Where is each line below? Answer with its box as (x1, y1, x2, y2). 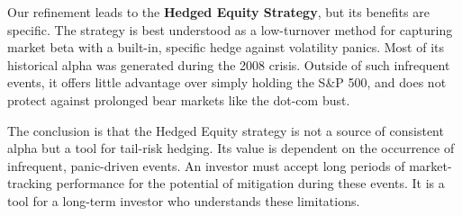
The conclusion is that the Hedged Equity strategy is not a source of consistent (7, 121, 444, 139)
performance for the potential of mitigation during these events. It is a (56, 174, 445, 193)
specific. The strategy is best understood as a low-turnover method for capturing (7, 20, 453, 39)
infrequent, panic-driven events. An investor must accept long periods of (7, 156, 405, 175)
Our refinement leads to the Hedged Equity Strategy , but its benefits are (7, 3, 430, 21)
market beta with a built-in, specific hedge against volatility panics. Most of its (7, 38, 444, 57)
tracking (7, 174, 52, 193)
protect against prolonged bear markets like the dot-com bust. (7, 90, 350, 109)
